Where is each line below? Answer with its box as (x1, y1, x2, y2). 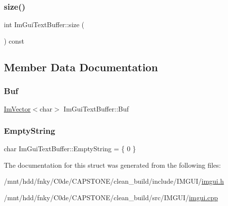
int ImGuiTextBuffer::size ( (4, 19, 85, 30)
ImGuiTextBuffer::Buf (63, 104, 129, 114)
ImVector (4, 104, 31, 114)
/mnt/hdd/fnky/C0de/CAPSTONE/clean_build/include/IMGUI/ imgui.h (4, 176, 224, 186)
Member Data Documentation (4, 59, 158, 74)
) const (4, 35, 25, 46)
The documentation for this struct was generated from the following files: (4, 159, 221, 170)
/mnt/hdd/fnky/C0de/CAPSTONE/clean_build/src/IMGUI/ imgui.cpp (4, 192, 218, 202)
